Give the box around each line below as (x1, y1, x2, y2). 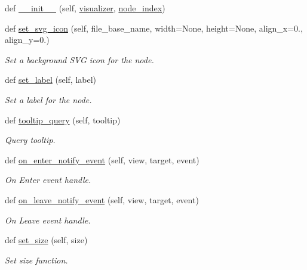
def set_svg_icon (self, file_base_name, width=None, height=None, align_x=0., (5, 21, 303, 34)
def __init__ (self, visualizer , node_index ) (5, 2, 165, 14)
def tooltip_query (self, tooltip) (5, 113, 121, 126)
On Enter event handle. (5, 173, 91, 186)
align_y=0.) (5, 33, 50, 46)
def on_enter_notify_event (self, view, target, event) (5, 153, 199, 166)
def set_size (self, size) (5, 234, 88, 246)
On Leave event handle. (5, 213, 91, 226)
